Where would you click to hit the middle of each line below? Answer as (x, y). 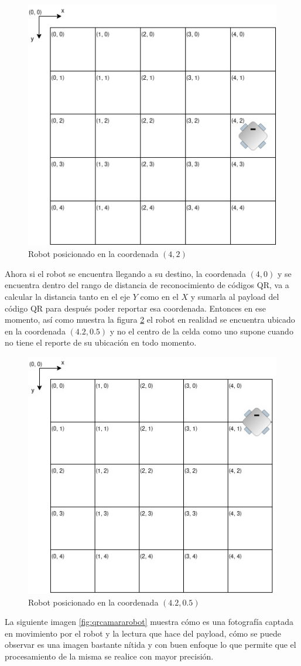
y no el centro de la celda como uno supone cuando (201, 331)
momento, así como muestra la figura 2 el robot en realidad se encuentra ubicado (150, 320)
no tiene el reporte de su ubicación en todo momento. (101, 342)
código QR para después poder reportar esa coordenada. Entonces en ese (135, 308)
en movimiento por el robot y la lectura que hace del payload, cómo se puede (143, 633)
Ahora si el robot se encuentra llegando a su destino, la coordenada (125, 273)
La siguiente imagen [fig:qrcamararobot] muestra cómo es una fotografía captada (149, 622)
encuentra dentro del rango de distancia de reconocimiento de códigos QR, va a (147, 285)
